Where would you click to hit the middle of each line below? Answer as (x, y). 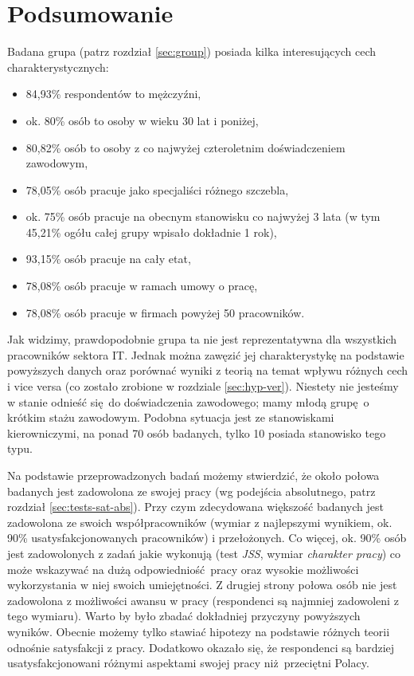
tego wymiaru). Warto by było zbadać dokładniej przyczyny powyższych (184, 616)
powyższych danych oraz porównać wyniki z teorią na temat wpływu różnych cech (208, 370)
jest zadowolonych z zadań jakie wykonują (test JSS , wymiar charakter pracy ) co (204, 553)
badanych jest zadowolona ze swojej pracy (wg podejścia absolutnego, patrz (191, 491)
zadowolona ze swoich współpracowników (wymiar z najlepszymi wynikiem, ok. (200, 522)
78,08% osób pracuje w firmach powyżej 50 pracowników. (165, 312)
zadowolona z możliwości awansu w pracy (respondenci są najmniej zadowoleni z (203, 600)
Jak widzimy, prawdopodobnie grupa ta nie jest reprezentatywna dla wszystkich (202, 339)
